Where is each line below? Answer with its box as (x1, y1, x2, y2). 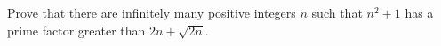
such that (311, 4, 363, 21)
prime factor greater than (7, 20, 146, 39)
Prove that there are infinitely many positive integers (7, 4, 296, 21)
